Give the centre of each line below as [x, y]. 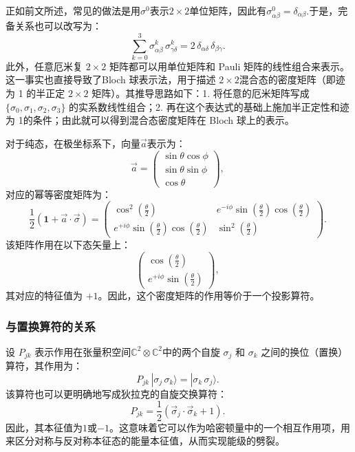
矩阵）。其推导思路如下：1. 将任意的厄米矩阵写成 [201, 93]
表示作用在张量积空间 [83, 351]
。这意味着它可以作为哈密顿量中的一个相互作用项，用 [229, 427]
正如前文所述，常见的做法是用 [73, 10]
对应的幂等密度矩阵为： [58, 194]
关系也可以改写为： [58, 26]
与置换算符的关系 [51, 326]
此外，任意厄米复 [44, 66]
